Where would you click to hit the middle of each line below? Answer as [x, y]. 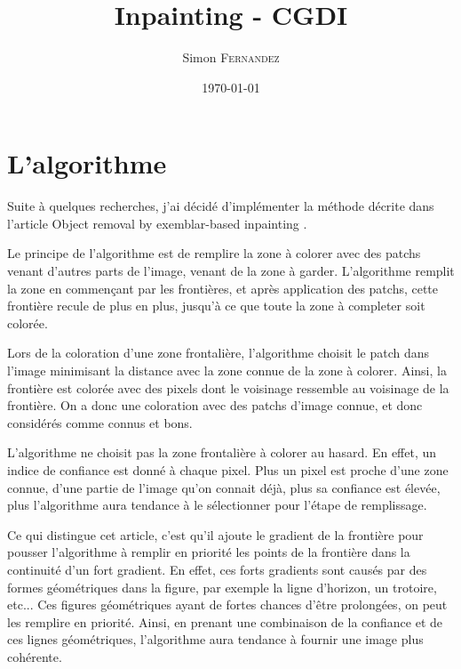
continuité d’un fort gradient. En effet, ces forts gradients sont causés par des [217, 569]
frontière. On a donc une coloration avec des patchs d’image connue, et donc [215, 405]
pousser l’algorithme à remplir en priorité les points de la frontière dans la [209, 552]
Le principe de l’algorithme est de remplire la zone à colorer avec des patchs [214, 253]
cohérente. [35, 656]
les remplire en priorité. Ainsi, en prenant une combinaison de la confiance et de [225, 621]
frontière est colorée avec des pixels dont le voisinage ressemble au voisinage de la [228, 387]
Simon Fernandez [231, 57]
